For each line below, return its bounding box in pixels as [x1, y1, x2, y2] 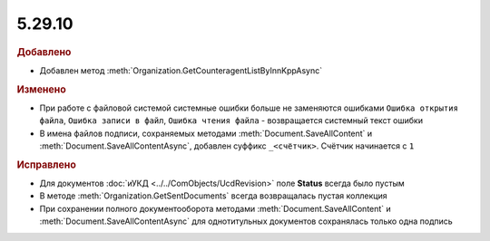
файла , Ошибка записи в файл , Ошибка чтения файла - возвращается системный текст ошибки [39, 115, 424, 126]
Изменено [16, 82, 67, 95]
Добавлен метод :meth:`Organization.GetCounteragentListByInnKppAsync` [39, 64, 323, 76]
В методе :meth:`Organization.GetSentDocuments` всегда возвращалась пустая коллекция [39, 190, 387, 201]
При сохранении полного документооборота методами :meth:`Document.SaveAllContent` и [39, 203, 392, 214]
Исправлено [16, 159, 76, 171]
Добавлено [16, 45, 72, 58]
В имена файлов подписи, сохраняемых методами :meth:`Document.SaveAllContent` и [39, 128, 373, 139]
